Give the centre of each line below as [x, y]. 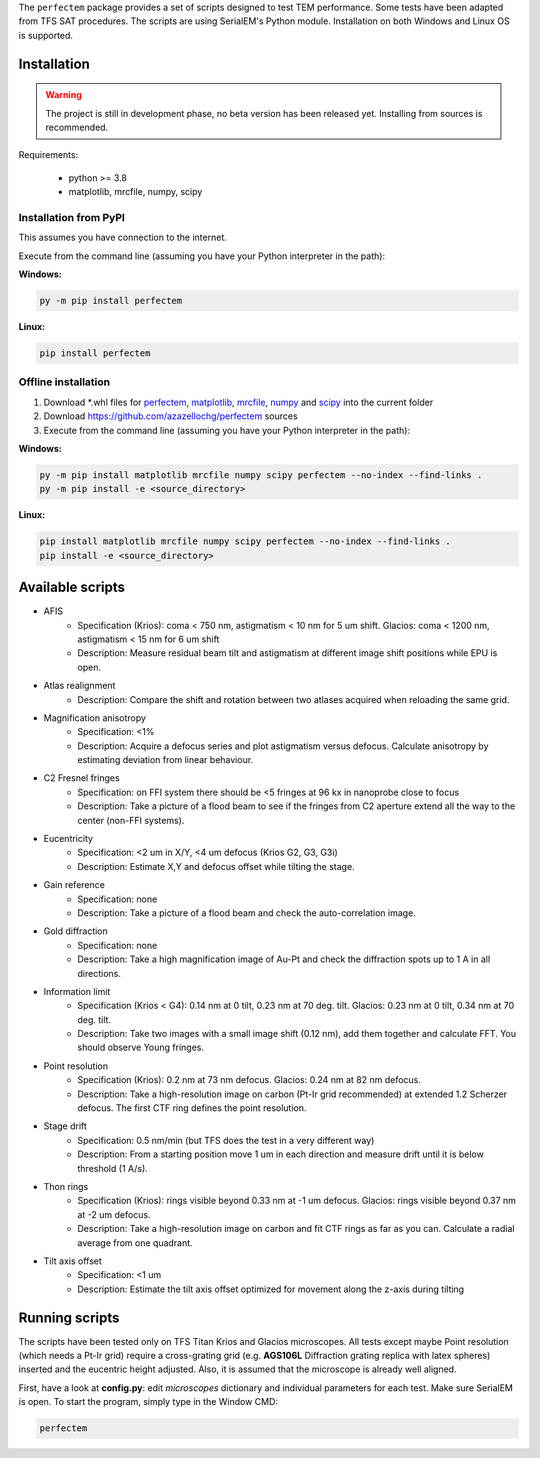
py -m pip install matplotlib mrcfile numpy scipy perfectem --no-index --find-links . [261, 474]
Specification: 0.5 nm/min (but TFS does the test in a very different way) [226, 1140]
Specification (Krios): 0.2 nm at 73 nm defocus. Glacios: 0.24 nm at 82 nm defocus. [249, 1080]
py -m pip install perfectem [111, 301]
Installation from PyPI [71, 217]
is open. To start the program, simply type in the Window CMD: [148, 1402]
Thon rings [66, 1186]
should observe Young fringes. [141, 1047]
